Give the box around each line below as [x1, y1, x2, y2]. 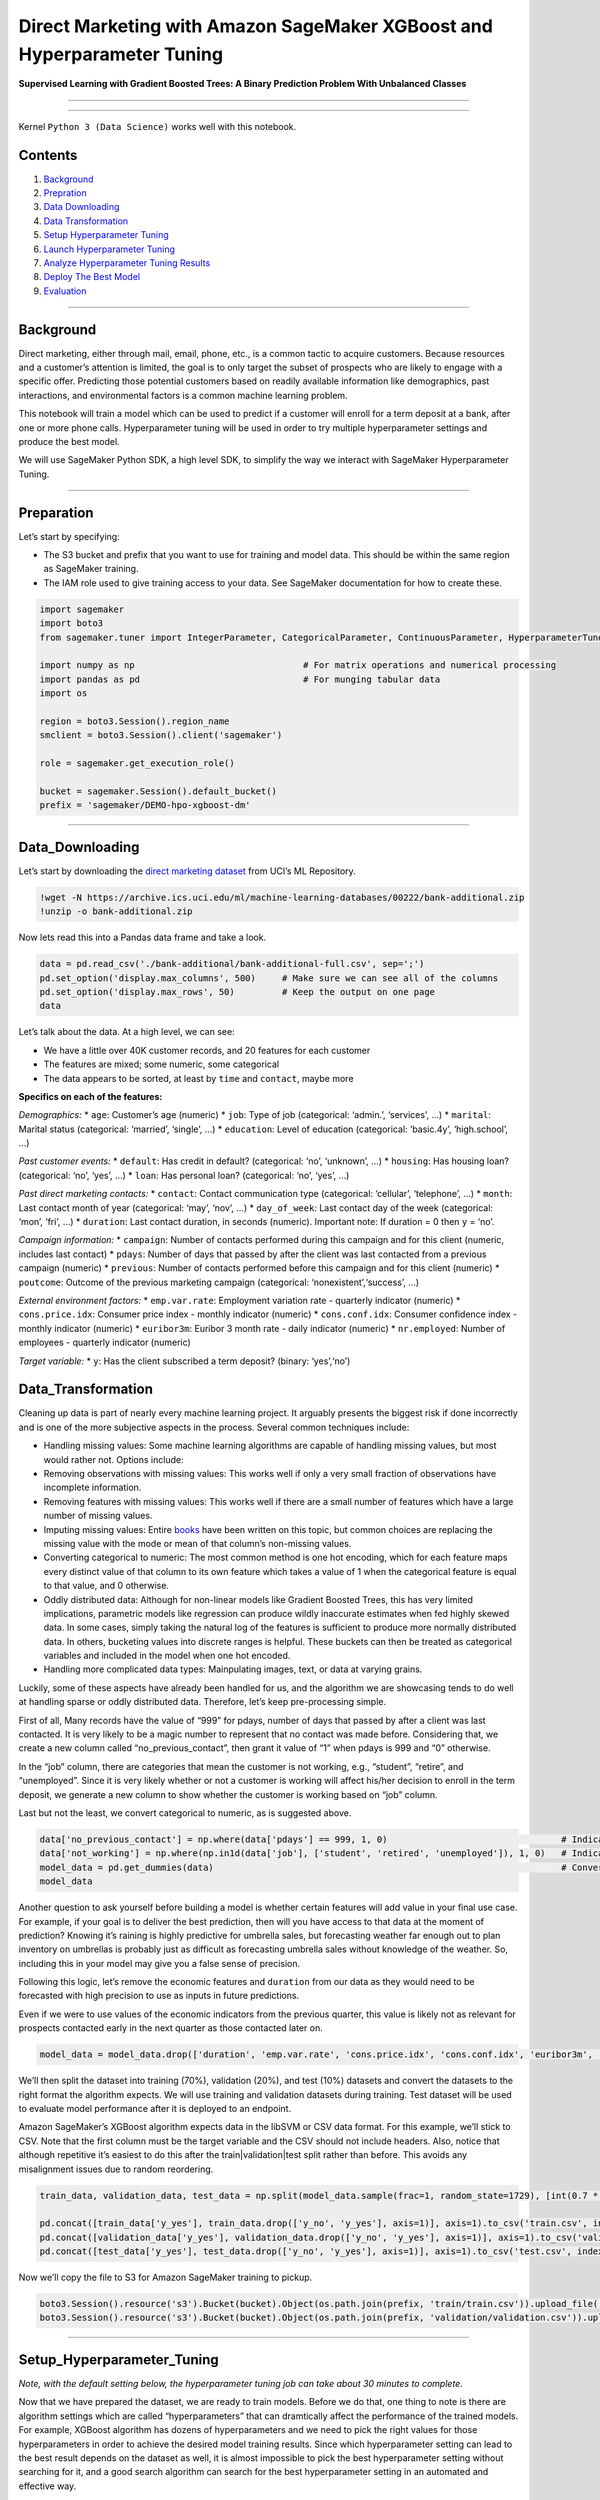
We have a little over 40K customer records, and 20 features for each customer [43, 1044, 371, 1056]
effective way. [18, 2480, 77, 2492]
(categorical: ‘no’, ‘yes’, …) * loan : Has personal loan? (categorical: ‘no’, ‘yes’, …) [18, 1169, 350, 1181]
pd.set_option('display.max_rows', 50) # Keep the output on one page [39, 986, 435, 997]
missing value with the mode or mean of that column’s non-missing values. [43, 1537, 352, 1549]
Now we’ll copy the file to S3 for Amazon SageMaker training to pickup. [18, 2271, 313, 2284]
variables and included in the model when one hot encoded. [43, 1650, 291, 1662]
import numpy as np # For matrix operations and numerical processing [39, 660, 557, 671]
